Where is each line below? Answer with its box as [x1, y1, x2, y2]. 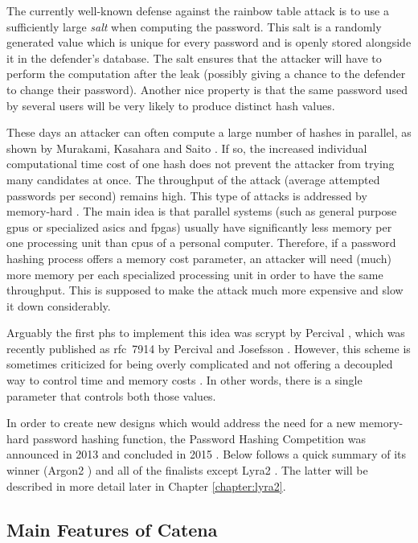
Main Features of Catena [6, 516, 218, 541]
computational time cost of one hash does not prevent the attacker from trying [6, 155, 395, 172]
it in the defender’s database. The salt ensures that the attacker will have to [6, 49, 382, 66]
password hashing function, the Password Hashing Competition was [32, 430, 366, 446]
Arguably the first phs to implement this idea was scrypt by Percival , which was [6, 324, 405, 341]
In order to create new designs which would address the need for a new [6, 414, 356, 431]
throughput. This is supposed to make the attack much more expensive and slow [6, 282, 404, 298]
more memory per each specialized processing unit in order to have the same [6, 265, 383, 282]
